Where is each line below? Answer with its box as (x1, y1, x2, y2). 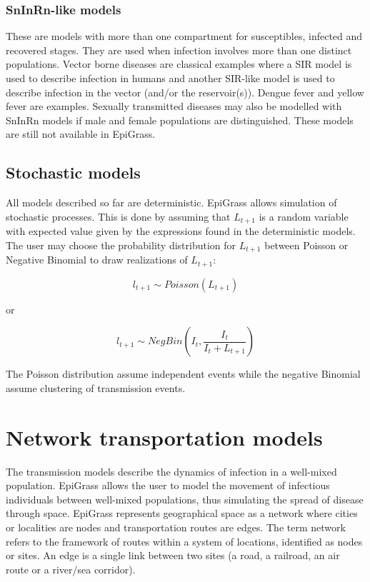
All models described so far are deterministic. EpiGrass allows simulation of (6, 195, 337, 210)
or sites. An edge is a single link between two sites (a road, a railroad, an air (6, 548, 340, 563)
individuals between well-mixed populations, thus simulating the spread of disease (6, 491, 364, 506)
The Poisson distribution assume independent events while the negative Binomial (6, 366, 361, 381)
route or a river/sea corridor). (6, 561, 136, 576)
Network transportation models (6, 422, 323, 451)
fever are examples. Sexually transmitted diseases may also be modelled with (6, 99, 342, 114)
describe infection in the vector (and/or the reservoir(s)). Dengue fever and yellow (6, 84, 364, 99)
